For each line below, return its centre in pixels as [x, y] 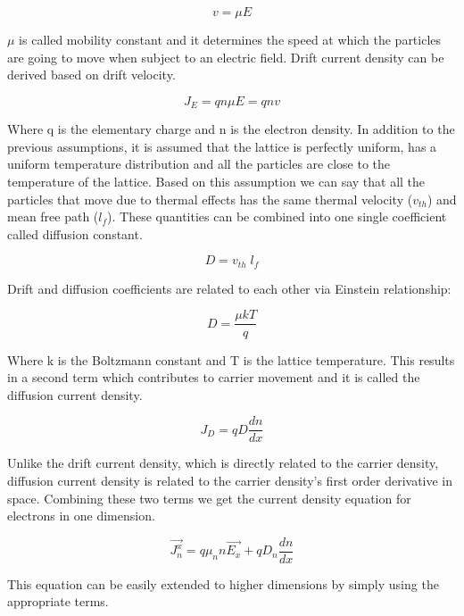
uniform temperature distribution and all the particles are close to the [199, 164]
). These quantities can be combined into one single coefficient [277, 216]
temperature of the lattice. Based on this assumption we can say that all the [216, 182]
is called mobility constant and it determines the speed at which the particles [230, 39]
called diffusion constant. [75, 233]
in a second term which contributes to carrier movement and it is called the [214, 377]
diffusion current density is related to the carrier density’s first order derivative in [230, 480]
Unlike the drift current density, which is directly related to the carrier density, [223, 463]
